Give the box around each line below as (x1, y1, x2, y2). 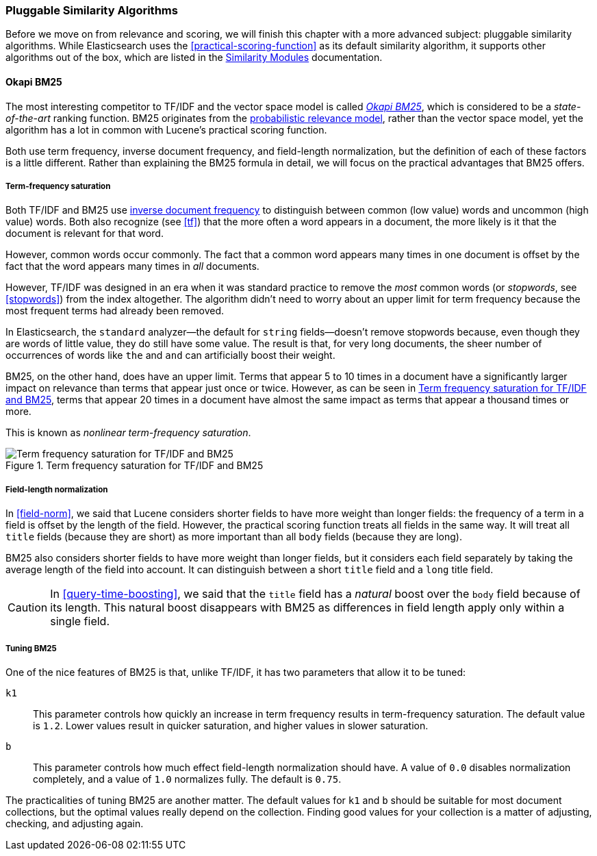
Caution (8, 601, 48, 615)
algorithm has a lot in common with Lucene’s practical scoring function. (5, 123, 327, 136)
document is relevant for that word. (5, 227, 164, 240)
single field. (50, 614, 110, 629)
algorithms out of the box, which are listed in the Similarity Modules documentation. (5, 51, 383, 64)
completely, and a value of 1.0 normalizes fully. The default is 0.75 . (33, 772, 342, 785)
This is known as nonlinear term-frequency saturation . (5, 427, 251, 439)
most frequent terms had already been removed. (5, 305, 225, 317)
